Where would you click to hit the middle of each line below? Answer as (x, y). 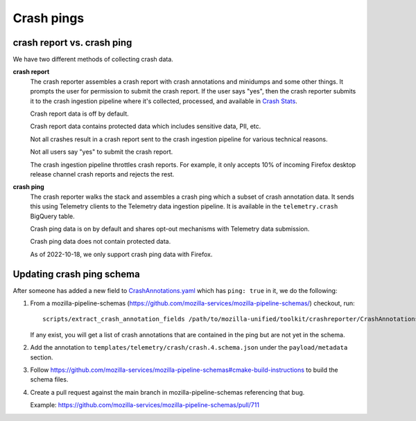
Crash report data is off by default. (80, 114)
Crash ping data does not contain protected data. (101, 242)
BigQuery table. (53, 216)
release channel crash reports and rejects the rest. (102, 174)
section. (42, 357)
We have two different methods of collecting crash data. (93, 60)
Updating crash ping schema (76, 274)
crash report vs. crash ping (72, 43)
